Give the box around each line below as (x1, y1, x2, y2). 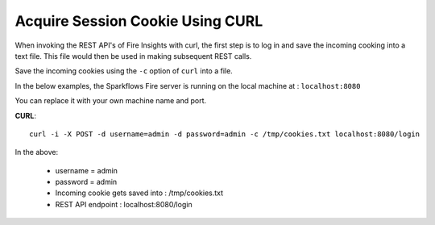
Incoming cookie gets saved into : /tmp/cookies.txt (55, 188, 224, 198)
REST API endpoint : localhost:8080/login (55, 199, 193, 209)
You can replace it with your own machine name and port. (14, 96, 207, 106)
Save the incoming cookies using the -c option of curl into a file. (14, 66, 233, 76)
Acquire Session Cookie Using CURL (14, 12, 263, 30)
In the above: (14, 148, 59, 157)
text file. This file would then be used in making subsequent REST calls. (14, 51, 252, 60)
